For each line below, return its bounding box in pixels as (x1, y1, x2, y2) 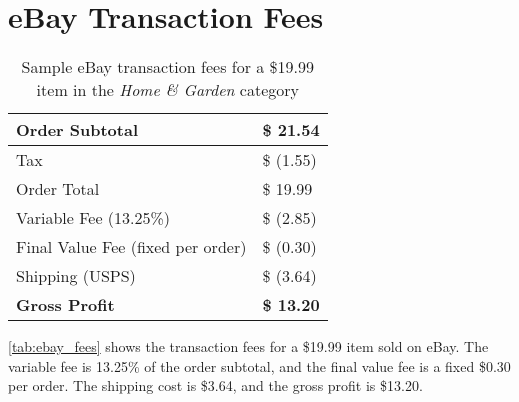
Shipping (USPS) (16, 264, 136, 288)
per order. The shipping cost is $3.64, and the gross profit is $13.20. (8, 375, 423, 396)
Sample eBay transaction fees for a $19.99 (21, 55, 315, 79)
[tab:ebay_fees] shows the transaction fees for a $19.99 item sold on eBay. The (8, 336, 489, 357)
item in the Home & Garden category (36, 78, 300, 102)
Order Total (16, 177, 100, 201)
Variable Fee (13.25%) (16, 206, 171, 230)
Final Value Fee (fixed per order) (16, 235, 247, 259)
